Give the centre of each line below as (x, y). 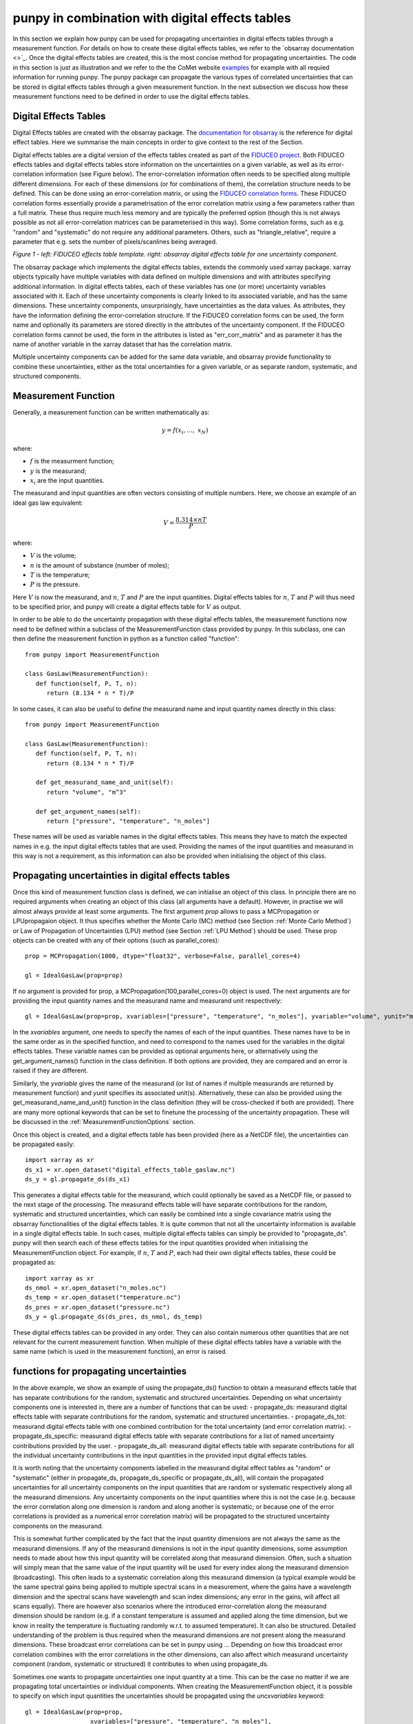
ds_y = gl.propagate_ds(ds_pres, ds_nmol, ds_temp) (114, 1317)
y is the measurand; (58, 471)
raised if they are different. (51, 1071)
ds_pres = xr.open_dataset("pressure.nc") (98, 1307)
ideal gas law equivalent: (48, 503)
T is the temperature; (60, 574)
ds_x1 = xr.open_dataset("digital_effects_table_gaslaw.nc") (130, 1170)
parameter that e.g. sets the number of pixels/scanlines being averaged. (115, 242)
